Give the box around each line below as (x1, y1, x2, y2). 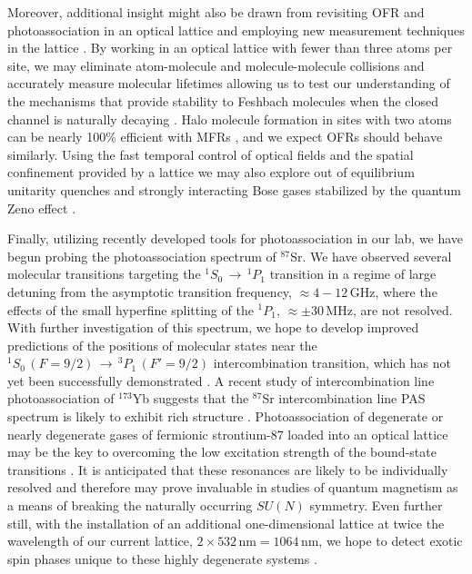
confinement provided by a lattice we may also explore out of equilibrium (7, 163, 415, 182)
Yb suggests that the (132, 389, 249, 408)
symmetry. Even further (309, 496, 443, 515)
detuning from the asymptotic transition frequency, (7, 282, 292, 301)
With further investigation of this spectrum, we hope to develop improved (7, 318, 419, 337)
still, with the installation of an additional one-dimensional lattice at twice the (7, 513, 445, 532)
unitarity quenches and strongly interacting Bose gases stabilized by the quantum (7, 180, 461, 199)
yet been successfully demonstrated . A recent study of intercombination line (7, 371, 435, 390)
